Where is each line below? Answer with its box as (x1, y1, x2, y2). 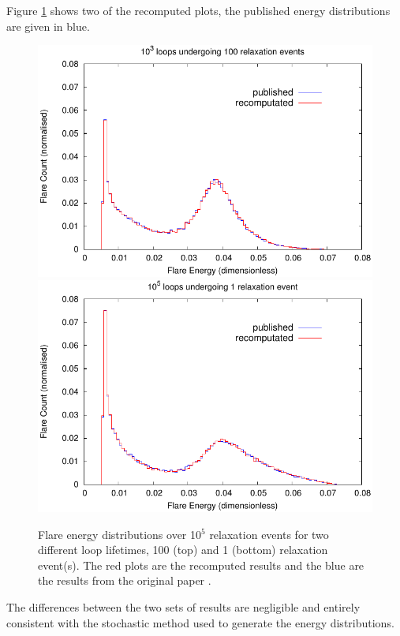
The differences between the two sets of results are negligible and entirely (6, 598, 361, 615)
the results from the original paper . (38, 572, 211, 589)
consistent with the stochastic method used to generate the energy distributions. (6, 614, 394, 630)
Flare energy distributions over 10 (38, 526, 202, 542)
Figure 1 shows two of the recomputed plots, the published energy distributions (6, 2, 391, 18)
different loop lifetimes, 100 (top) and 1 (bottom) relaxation (38, 541, 328, 558)
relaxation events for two (209, 526, 329, 542)
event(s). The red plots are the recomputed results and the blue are (38, 556, 364, 573)
